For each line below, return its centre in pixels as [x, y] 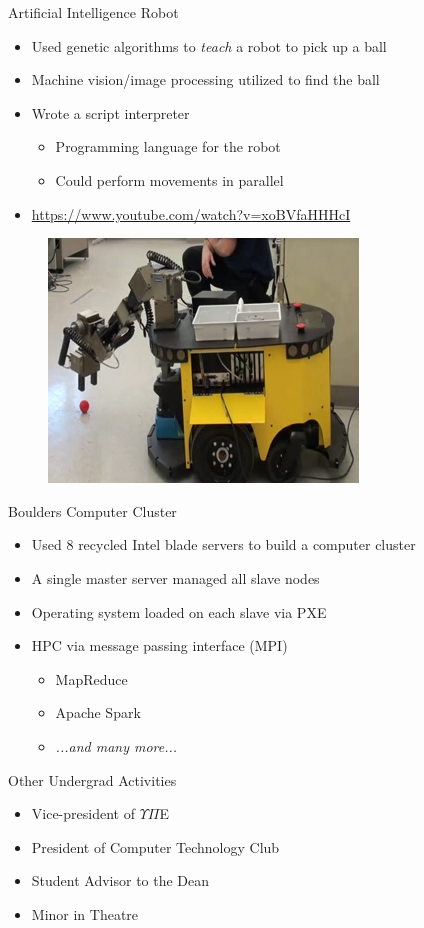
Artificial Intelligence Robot [93, 12]
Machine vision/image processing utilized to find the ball [205, 79]
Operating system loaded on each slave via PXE [179, 611]
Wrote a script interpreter [110, 112]
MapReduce [91, 678]
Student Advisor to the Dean [120, 880]
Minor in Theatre [85, 913]
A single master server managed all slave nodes [175, 577]
